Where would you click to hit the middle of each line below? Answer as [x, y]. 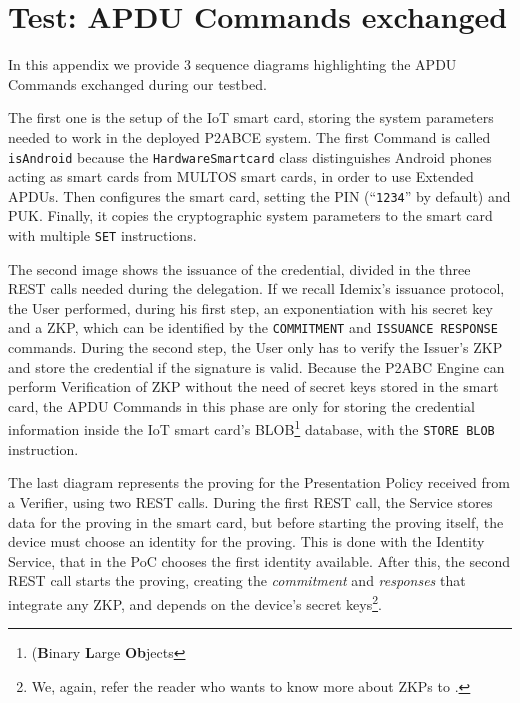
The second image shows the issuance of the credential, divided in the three [239, 268]
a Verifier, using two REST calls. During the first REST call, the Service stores [250, 501]
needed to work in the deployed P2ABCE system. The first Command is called [249, 136]
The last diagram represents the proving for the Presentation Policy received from [259, 482]
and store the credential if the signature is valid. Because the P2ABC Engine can [256, 366]
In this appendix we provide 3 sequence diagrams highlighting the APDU [232, 64]
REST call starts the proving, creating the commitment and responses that [237, 580]
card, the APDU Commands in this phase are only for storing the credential [241, 405]
